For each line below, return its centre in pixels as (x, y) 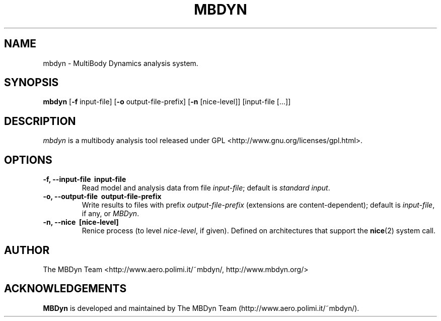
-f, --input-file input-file (85, 179)
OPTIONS (28, 160)
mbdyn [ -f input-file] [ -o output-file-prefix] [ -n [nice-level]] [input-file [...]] (167, 102)
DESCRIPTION (40, 121)
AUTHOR (27, 250)
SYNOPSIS (31, 83)
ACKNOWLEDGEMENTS (65, 289)
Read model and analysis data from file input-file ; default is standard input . (206, 188)
